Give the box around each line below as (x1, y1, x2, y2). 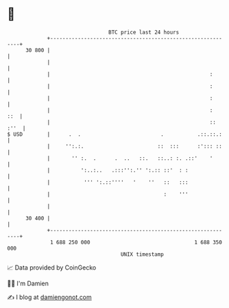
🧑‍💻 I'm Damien (7, 279, 49, 287)
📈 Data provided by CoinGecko (7, 263, 97, 272)
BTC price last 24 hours (108, 29, 180, 36)
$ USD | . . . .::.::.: (7, 130, 223, 138)
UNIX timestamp (120, 250, 165, 258)
